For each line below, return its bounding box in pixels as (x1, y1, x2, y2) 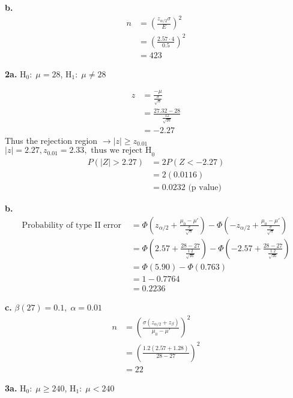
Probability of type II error (22, 221, 122, 230)
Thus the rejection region (5, 134, 98, 146)
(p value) (188, 183, 222, 192)
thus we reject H (91, 146, 152, 155)
